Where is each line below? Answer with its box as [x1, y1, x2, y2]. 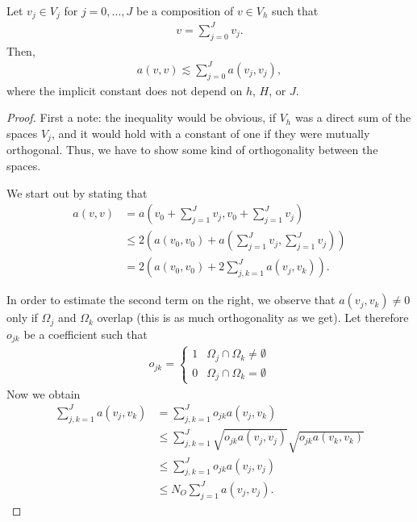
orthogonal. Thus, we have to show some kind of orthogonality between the [6, 141, 378, 158]
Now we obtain [6, 385, 81, 402]
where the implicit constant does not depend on [6, 81, 243, 98]
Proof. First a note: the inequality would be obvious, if [6, 109, 277, 126]
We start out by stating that [6, 184, 148, 201]
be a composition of [136, 2, 234, 19]
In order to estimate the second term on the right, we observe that [6, 291, 336, 308]
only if [6, 309, 38, 326]
